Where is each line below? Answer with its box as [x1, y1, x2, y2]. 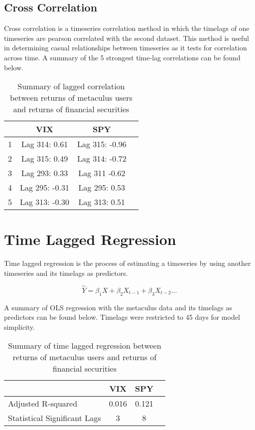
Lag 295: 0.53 [78, 182, 126, 194]
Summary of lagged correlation [17, 80, 125, 92]
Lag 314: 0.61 [21, 138, 68, 150]
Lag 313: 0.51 [78, 196, 126, 208]
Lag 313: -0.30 [20, 196, 69, 208]
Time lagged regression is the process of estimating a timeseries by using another [4, 258, 251, 268]
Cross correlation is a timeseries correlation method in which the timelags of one [4, 23, 250, 33]
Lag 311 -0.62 [78, 167, 126, 179]
